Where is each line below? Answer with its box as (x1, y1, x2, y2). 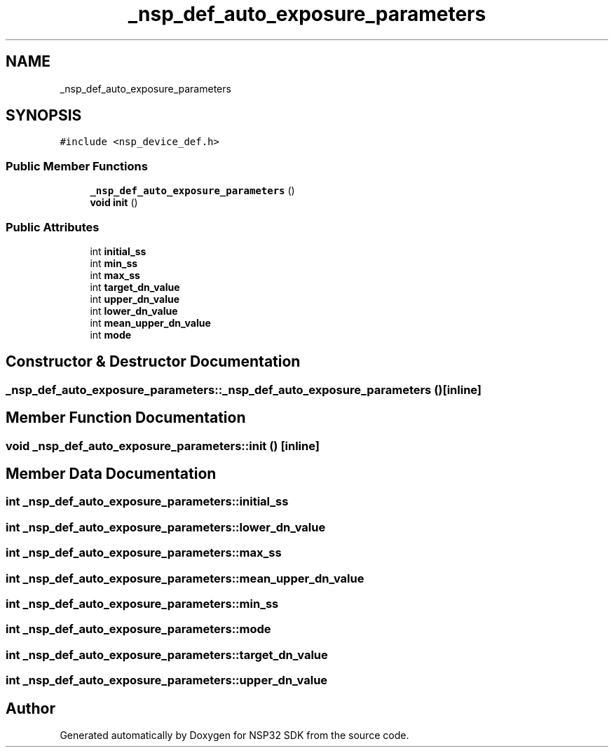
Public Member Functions (6, 158, 148, 173)
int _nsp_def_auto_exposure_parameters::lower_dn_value (6, 520, 326, 534)
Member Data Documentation (6, 465, 217, 483)
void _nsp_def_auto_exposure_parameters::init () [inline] (6, 438, 320, 453)
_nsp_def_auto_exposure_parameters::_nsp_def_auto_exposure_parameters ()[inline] (6, 382, 482, 397)
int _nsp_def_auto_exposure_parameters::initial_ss (6, 494, 289, 509)
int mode (90, 328, 132, 341)
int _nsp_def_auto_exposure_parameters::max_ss (6, 545, 282, 560)
